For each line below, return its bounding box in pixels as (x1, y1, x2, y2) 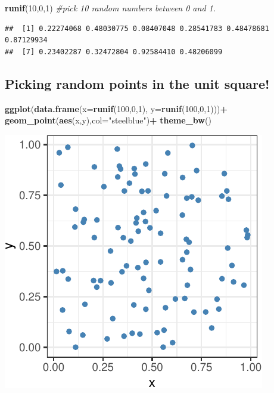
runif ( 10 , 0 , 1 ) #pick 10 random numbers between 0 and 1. (5, 2, 216, 14)
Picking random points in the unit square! (5, 74, 270, 92)
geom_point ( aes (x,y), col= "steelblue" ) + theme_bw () (5, 114, 211, 126)
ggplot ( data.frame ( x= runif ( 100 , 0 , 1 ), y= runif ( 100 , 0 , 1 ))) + (5, 102, 228, 115)
